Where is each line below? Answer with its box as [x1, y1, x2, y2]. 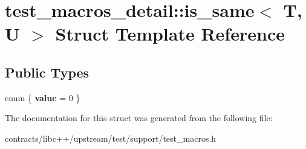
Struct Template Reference [55, 21, 285, 46]
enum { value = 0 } [5, 91, 80, 104]
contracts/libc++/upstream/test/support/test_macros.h [5, 131, 216, 144]
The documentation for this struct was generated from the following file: [5, 111, 273, 124]
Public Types [5, 62, 90, 81]
